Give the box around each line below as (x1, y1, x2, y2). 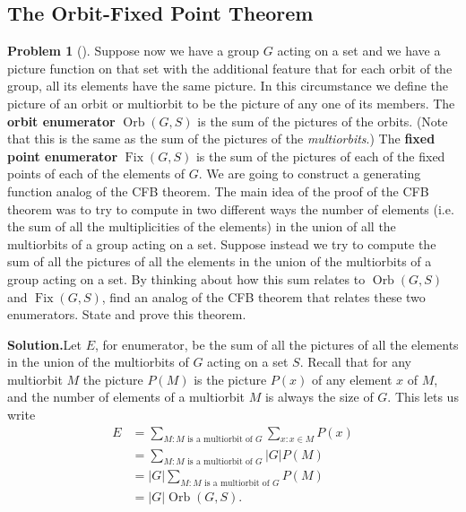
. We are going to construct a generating (198, 164, 421, 183)
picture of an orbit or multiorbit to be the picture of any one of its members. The (7, 93, 455, 112)
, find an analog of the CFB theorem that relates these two (101, 287, 426, 306)
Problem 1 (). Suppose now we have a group (7, 41, 260, 60)
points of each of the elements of (7, 164, 186, 183)
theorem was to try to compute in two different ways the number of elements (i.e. (7, 199, 454, 218)
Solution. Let (7, 334, 82, 353)
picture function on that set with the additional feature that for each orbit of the (7, 58, 453, 77)
